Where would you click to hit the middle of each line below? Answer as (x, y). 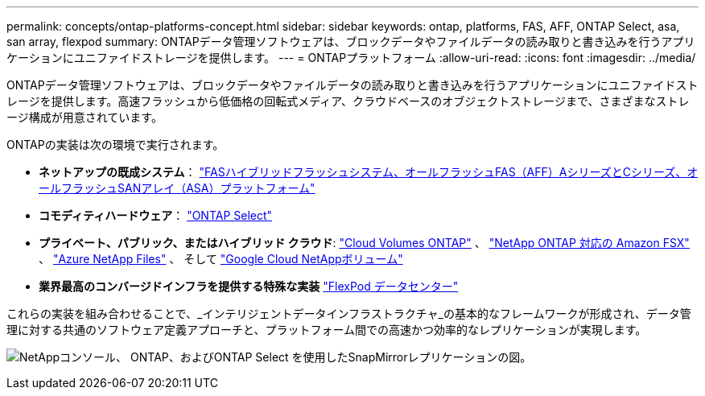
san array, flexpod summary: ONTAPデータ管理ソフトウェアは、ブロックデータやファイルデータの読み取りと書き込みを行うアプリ (351, 41)
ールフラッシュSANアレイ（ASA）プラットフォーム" (177, 188)
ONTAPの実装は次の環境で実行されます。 (115, 144)
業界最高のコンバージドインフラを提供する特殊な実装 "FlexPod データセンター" (249, 286)
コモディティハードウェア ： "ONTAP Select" (156, 215)
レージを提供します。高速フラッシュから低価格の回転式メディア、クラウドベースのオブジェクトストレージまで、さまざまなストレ (348, 101)
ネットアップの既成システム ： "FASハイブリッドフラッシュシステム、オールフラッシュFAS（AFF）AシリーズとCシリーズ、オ (369, 172)
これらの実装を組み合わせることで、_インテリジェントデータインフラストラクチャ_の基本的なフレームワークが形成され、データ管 (349, 313)
